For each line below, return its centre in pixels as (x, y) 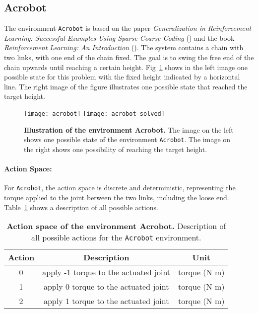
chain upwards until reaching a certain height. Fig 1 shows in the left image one (126, 67)
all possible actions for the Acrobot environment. (116, 237)
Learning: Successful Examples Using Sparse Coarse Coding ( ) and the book (119, 38)
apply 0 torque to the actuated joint (106, 287)
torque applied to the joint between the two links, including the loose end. (117, 197)
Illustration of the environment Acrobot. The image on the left (129, 129)
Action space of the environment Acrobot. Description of (116, 226)
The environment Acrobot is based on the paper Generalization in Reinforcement (128, 28)
